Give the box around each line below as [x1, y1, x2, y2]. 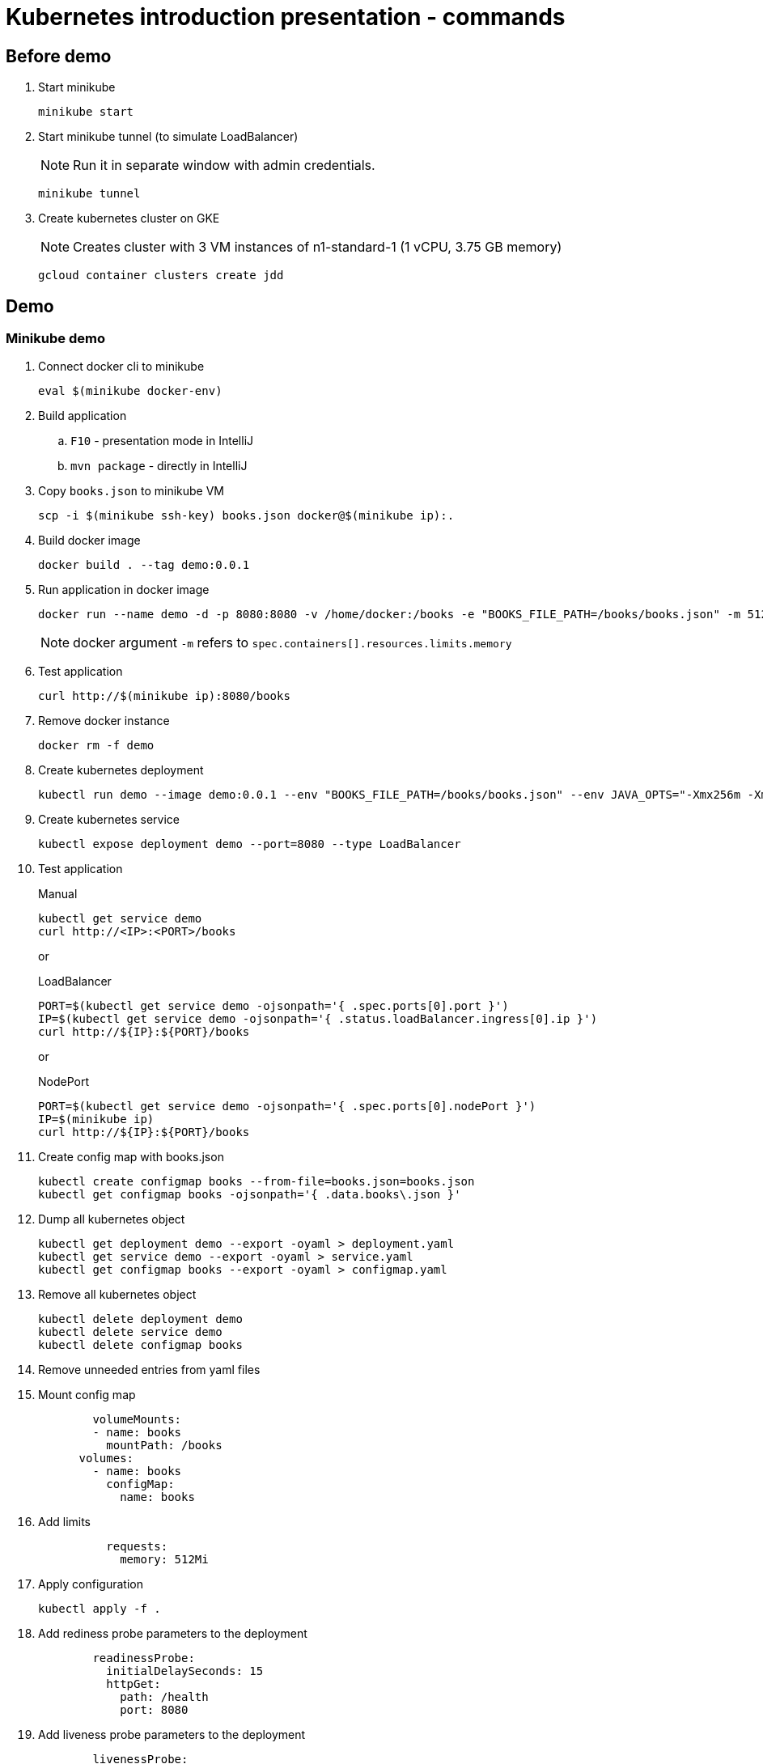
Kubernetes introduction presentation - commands [6, 3, 566, 31]
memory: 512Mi [120, 1553, 209, 1567]
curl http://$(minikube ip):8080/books [38, 689, 290, 703]
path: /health [120, 1690, 209, 1704]
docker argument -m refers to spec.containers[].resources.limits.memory [73, 634, 512, 651]
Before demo [6, 45, 112, 66]
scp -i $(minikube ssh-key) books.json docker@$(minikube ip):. [38, 509, 455, 523]
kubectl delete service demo [38, 1325, 223, 1339]
